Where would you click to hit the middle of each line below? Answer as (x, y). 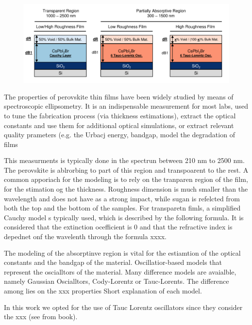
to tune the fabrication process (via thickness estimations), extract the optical (120, 115)
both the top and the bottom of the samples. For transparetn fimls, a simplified (122, 208)
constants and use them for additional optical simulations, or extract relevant (119, 125)
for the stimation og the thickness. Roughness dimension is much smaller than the (126, 189)
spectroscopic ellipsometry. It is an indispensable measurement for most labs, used (126, 106)
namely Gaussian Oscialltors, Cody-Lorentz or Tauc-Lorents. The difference (117, 281)
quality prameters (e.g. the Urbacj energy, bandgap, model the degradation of (119, 135)
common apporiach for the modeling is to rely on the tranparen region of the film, (126, 179)
